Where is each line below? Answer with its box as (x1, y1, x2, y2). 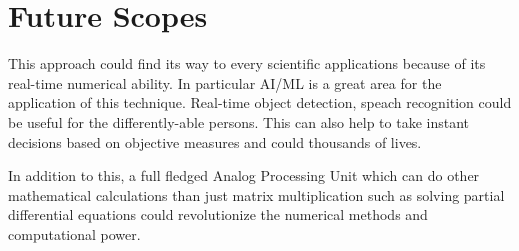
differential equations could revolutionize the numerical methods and (8, 204, 428, 225)
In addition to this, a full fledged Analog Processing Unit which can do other (8, 165, 480, 186)
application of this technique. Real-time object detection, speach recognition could (8, 92, 512, 113)
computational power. (8, 223, 141, 244)
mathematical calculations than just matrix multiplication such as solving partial (8, 184, 505, 205)
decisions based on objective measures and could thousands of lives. (8, 131, 422, 152)
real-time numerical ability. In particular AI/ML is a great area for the (8, 72, 442, 93)
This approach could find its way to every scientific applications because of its (8, 53, 486, 74)
